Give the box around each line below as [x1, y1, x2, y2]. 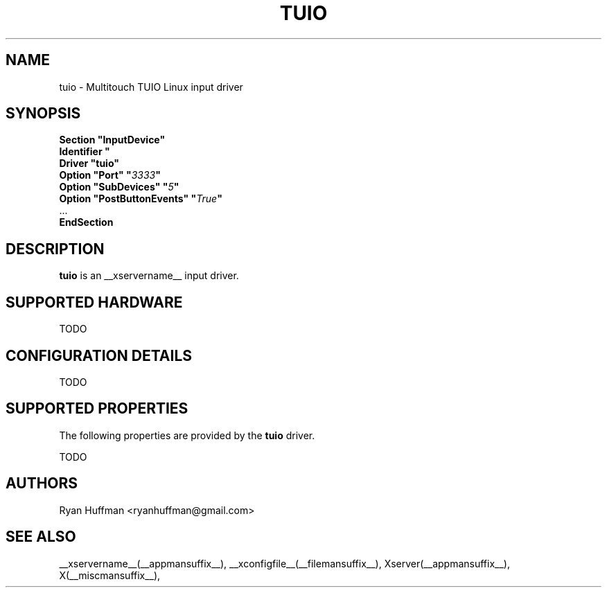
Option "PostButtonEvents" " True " [59, 193, 222, 205]
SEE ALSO [6, 528, 76, 546]
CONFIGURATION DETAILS [6, 346, 193, 364]
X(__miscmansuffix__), [59, 569, 161, 581]
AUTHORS [6, 475, 78, 493]
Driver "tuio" [59, 157, 119, 170]
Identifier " [59, 145, 110, 158]
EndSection [59, 216, 114, 229]
